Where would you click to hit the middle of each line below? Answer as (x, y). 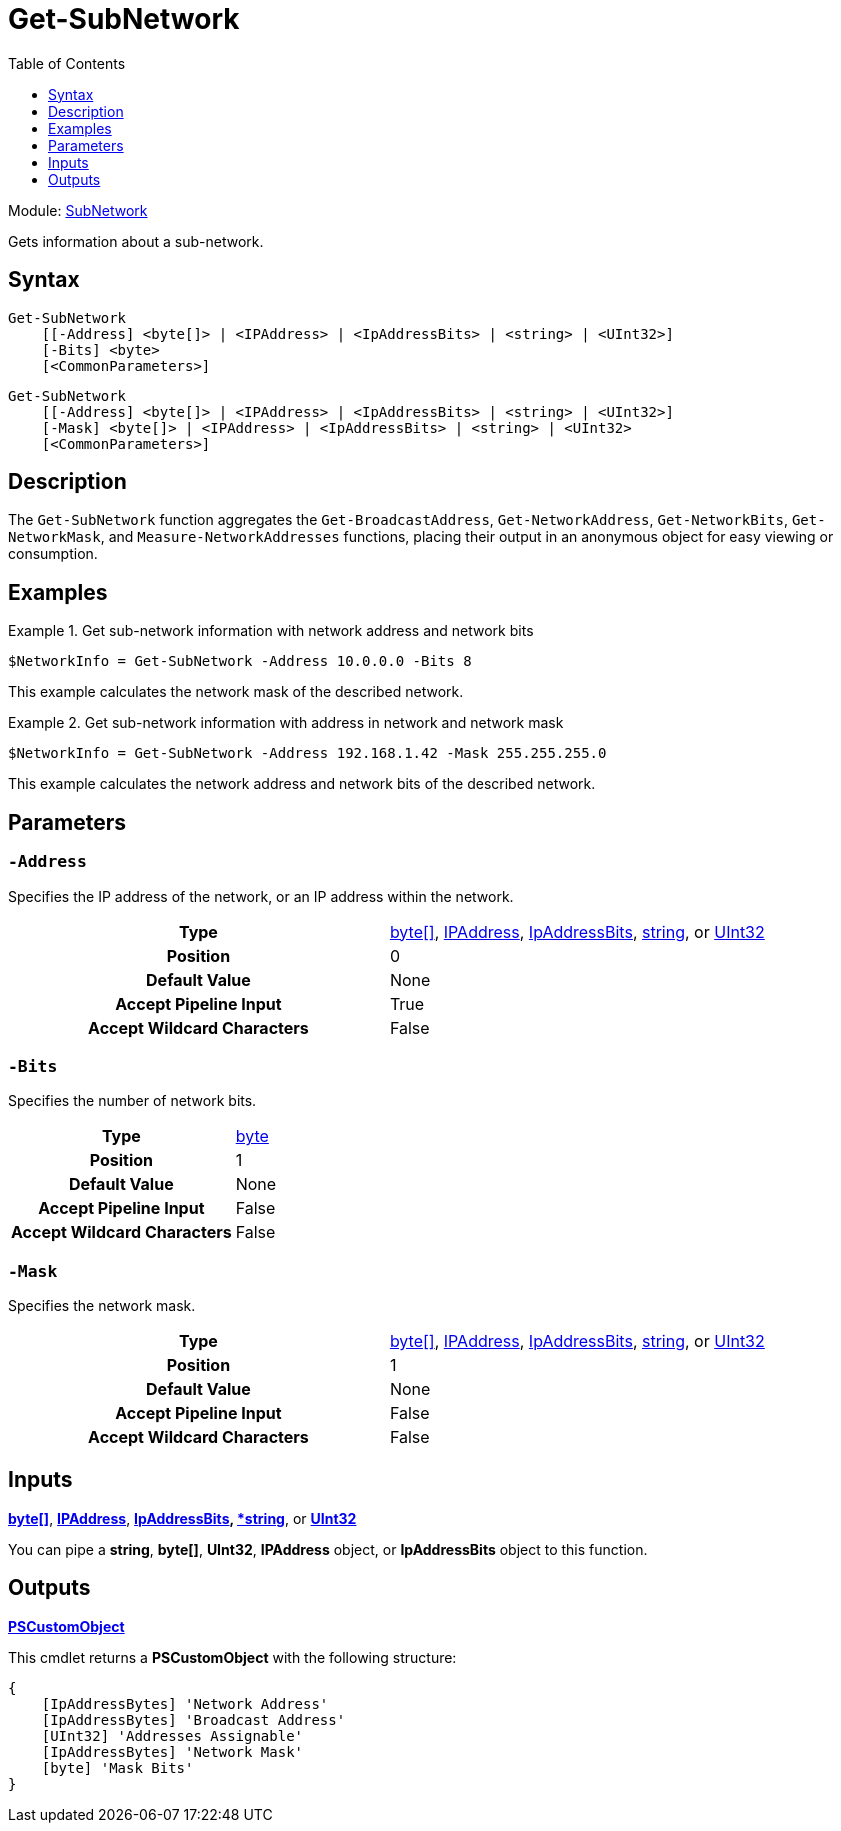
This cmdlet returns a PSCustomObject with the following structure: (232, 1657)
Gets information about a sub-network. (136, 241)
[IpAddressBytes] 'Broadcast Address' (193, 1719)
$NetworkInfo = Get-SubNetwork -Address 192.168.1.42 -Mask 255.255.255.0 (307, 753)
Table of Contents (67, 63)
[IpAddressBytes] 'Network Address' (185, 1703)
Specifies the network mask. (102, 1305)
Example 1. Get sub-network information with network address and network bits (271, 631)
